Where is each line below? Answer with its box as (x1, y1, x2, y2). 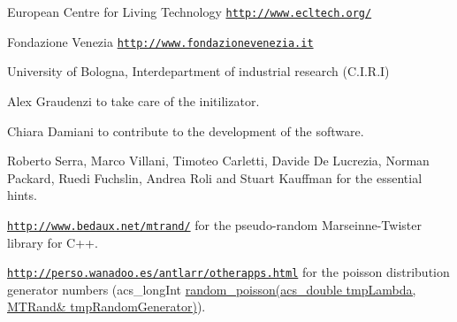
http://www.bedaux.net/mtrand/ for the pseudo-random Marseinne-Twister (7, 215, 422, 234)
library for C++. (7, 233, 98, 251)
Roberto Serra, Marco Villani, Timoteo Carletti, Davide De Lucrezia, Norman (7, 151, 430, 170)
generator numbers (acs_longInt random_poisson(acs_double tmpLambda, (7, 280, 416, 298)
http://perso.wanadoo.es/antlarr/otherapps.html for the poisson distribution (7, 263, 450, 281)
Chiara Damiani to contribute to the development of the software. (7, 121, 364, 140)
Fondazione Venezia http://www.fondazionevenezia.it (7, 32, 314, 50)
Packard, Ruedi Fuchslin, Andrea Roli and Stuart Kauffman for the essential (7, 168, 423, 187)
